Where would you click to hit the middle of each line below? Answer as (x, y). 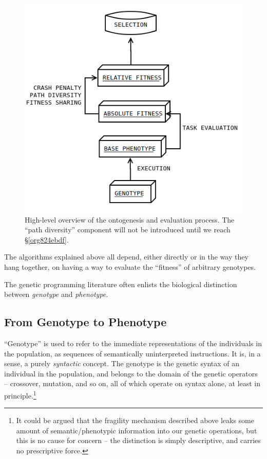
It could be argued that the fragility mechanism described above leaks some (135, 420)
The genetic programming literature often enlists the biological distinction (121, 284)
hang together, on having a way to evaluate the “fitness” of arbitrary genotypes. (130, 267)
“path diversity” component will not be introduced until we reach (128, 229)
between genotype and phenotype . (56, 294)
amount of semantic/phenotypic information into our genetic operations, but (137, 430)
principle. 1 (20, 394)
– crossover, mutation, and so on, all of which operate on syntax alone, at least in (132, 383)
